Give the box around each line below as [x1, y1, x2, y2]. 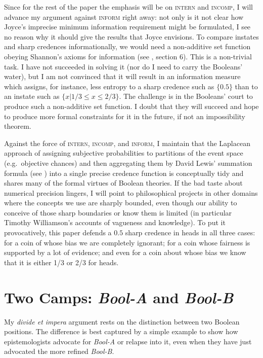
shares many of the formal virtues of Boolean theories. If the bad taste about [4, 177, 243, 188]
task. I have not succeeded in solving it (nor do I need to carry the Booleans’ [4, 61, 243, 71]
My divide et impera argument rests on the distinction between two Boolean [4, 316, 240, 327]
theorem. [4, 121, 31, 131]
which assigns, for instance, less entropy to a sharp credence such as [4, 81, 214, 91]
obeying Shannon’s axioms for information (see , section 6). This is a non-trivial [4, 51, 252, 61]
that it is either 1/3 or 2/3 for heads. [4, 257, 119, 267]
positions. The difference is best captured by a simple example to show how [4, 326, 238, 337]
